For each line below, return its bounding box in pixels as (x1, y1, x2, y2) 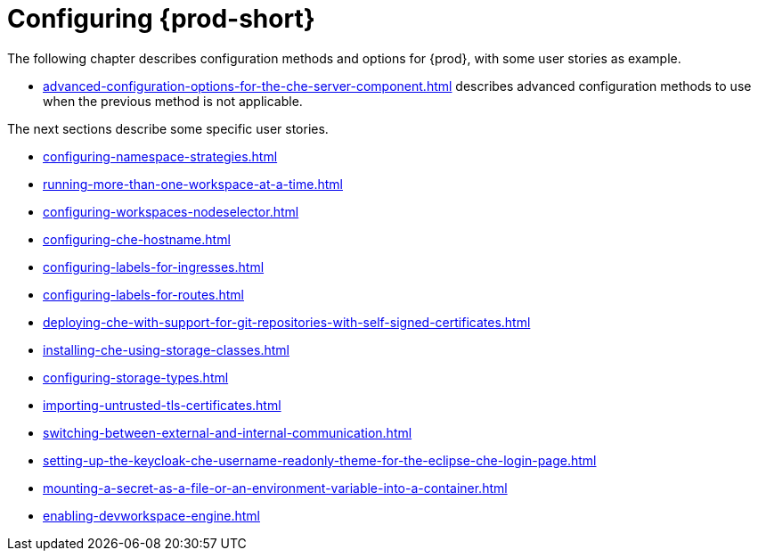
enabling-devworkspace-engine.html (43, 507, 260, 523)
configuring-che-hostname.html (43, 231, 231, 247)
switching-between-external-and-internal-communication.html (43, 424, 412, 440)
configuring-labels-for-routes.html (43, 286, 244, 302)
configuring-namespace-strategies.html (43, 148, 278, 164)
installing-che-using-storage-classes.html (43, 341, 289, 357)
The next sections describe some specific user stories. (7, 120, 329, 136)
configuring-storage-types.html (43, 369, 229, 385)
